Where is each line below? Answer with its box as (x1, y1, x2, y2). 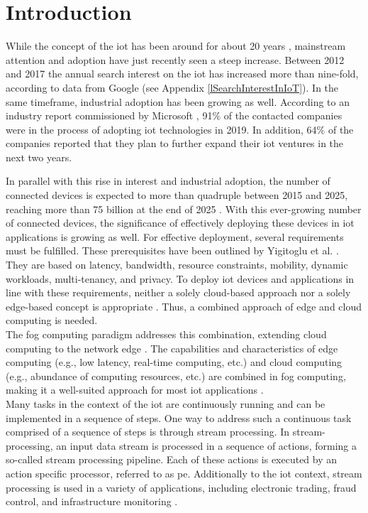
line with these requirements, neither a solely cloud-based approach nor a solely (6, 285, 351, 300)
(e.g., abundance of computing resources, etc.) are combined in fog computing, (6, 368, 346, 383)
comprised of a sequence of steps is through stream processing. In (6, 424, 290, 439)
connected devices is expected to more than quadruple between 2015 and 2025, (6, 188, 348, 202)
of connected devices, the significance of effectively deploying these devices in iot (6, 215, 355, 230)
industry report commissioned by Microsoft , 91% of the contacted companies (6, 108, 342, 123)
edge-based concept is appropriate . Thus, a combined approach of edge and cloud (6, 298, 362, 313)
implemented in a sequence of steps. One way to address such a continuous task (6, 410, 352, 425)
